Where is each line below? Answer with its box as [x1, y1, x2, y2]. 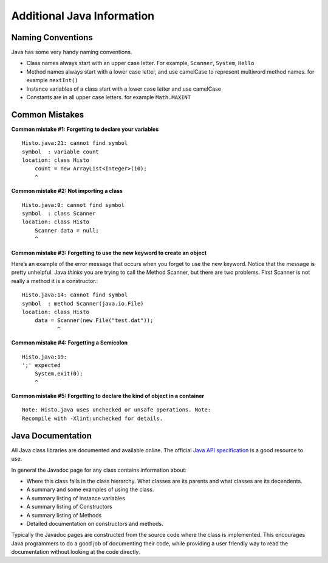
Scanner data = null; [34, 227, 100, 234]
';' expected [22, 362, 61, 368]
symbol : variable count [22, 148, 100, 155]
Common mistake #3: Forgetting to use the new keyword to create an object [11, 249, 207, 256]
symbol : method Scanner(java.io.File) [22, 300, 144, 307]
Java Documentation [11, 430, 92, 441]
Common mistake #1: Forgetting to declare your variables [11, 125, 159, 133]
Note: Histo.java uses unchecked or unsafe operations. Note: [22, 407, 211, 413]
